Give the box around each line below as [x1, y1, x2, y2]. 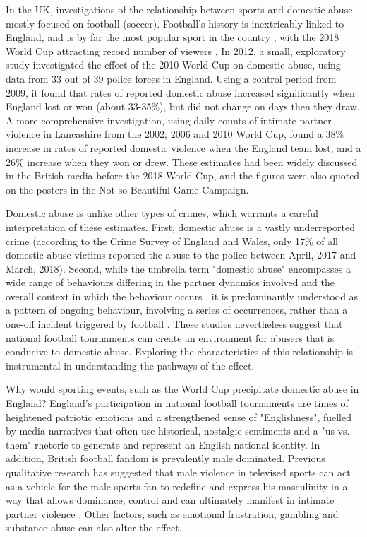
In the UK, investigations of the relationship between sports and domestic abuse [6, 2, 353, 16]
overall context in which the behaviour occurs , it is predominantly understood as [6, 288, 359, 303]
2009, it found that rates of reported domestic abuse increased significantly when [6, 85, 355, 100]
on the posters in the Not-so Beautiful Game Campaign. [6, 182, 249, 196]
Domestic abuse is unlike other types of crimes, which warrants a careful [6, 206, 318, 220]
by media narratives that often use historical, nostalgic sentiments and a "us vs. [6, 423, 350, 438]
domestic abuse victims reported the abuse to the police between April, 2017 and [6, 247, 356, 262]
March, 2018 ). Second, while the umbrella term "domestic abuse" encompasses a [6, 261, 351, 276]
